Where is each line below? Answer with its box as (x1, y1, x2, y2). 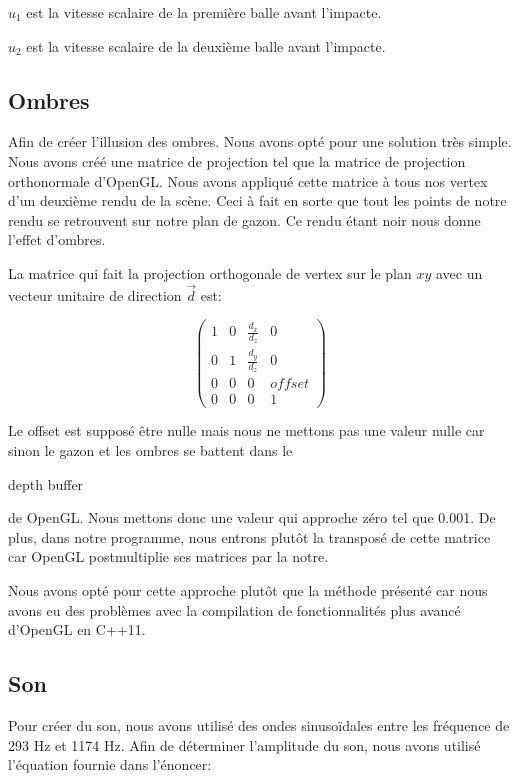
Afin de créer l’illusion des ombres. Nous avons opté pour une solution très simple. (8, 131, 512, 152)
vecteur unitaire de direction (8, 284, 182, 305)
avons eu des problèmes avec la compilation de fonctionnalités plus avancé (8, 599, 461, 620)
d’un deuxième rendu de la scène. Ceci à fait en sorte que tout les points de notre (8, 190, 507, 211)
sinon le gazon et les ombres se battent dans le (8, 440, 293, 461)
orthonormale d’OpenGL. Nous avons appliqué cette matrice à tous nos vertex (8, 170, 488, 191)
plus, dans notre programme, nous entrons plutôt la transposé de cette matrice (8, 526, 491, 547)
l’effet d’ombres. (8, 229, 106, 250)
